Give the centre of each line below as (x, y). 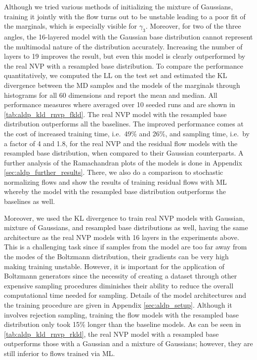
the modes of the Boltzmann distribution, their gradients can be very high (116, 257)
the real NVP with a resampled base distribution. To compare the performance (124, 65)
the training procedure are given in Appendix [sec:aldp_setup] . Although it (118, 305)
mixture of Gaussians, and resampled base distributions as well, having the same (126, 227)
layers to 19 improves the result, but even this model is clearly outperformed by (125, 56)
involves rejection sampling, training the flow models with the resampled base (121, 314)
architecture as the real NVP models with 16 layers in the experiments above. (122, 237)
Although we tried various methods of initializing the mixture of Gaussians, (119, 6)
